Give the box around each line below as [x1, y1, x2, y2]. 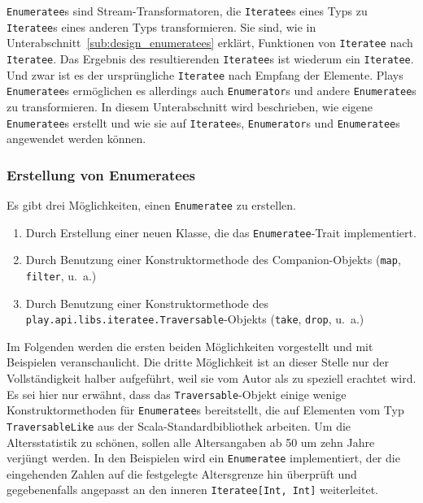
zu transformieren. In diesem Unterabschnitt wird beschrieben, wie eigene [7, 98, 373, 115]
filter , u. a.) [25, 267, 97, 284]
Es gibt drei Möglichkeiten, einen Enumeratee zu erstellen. [7, 197, 296, 213]
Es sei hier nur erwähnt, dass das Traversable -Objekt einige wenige [7, 385, 347, 402]
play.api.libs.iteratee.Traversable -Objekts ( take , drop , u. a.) [25, 310, 364, 327]
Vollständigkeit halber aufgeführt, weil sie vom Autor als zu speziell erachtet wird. [7, 370, 416, 387]
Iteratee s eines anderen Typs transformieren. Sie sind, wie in [7, 18, 316, 35]
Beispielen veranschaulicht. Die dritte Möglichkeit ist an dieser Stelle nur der [7, 353, 389, 371]
